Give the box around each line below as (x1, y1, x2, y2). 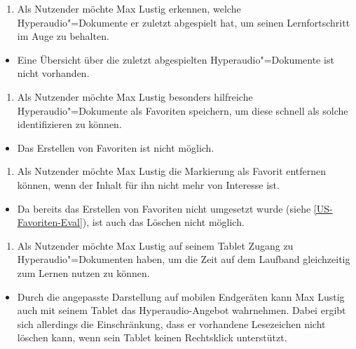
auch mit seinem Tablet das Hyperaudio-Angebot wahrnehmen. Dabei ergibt (17, 303, 346, 318)
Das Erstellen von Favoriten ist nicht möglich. (17, 140, 214, 155)
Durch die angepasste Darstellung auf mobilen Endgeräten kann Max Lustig (17, 289, 345, 304)
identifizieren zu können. (17, 117, 122, 131)
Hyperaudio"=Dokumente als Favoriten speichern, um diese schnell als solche (17, 103, 348, 117)
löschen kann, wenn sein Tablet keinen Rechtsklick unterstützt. (17, 330, 287, 345)
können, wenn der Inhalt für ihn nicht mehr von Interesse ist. (17, 177, 280, 192)
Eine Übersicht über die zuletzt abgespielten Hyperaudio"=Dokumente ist (17, 52, 334, 66)
